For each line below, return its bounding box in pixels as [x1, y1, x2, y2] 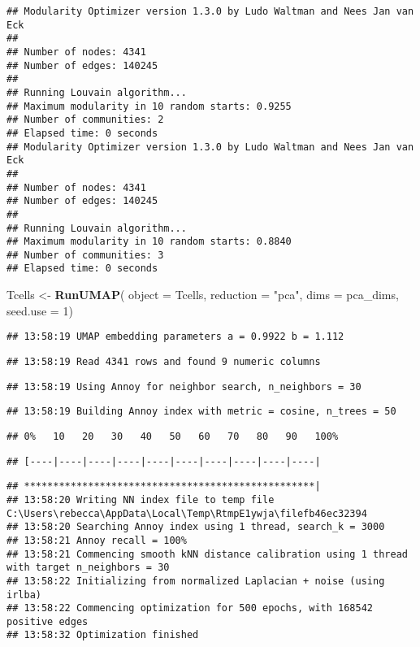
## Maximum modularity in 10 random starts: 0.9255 [6, 100, 292, 112]
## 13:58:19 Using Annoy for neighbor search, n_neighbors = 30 [6, 380, 362, 393]
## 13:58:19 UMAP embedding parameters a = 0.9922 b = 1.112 [6, 331, 344, 343]
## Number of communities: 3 [6, 249, 164, 261]
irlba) [6, 588, 41, 601]
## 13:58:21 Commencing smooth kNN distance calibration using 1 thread [6, 548, 408, 560]
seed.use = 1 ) [6, 302, 73, 319]
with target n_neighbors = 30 [6, 562, 170, 574]
